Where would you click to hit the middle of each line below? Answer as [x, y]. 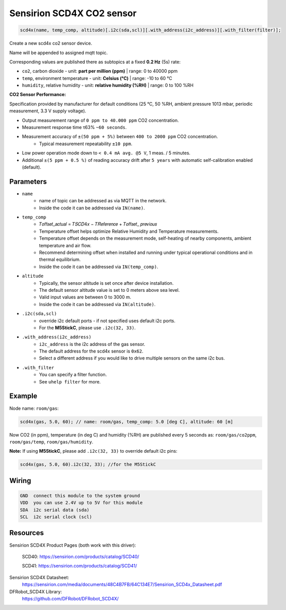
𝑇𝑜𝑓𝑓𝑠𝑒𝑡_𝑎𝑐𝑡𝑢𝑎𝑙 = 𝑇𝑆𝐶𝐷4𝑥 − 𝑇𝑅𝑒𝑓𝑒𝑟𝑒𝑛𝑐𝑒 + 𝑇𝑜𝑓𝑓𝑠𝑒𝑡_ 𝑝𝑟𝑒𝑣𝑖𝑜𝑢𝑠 [98, 224]
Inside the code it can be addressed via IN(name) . [92, 208]
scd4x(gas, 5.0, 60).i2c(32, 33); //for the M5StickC [88, 465]
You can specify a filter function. [73, 375]
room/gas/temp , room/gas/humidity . [51, 442]
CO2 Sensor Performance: [38, 95]
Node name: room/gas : [34, 408]
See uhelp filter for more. [70, 381]
